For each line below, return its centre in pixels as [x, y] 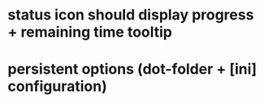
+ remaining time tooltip [90, 32]
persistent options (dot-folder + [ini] [132, 69]
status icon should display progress [131, 15]
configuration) [57, 86]
